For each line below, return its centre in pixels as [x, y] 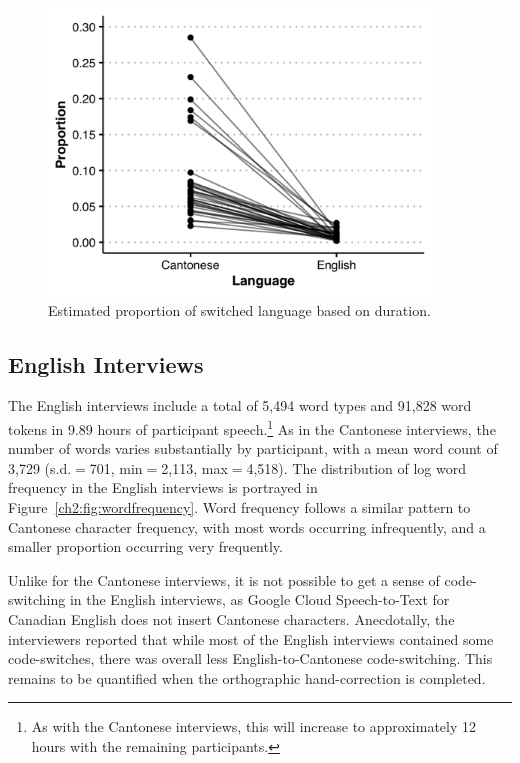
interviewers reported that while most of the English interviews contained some [251, 638]
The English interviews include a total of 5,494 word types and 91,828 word [240, 405]
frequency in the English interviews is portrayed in [163, 487]
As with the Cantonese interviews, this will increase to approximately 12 [253, 726]
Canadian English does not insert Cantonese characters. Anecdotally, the [231, 618]
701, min [116, 467]
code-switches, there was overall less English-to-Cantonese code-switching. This [250, 658]
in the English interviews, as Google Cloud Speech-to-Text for [259, 599]
